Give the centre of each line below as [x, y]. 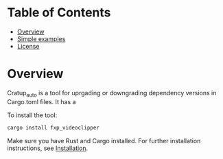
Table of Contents [59, 13]
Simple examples [41, 38]
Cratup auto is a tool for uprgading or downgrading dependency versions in [112, 94]
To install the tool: [32, 115]
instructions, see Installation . [48, 148]
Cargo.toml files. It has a [42, 101]
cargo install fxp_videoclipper [53, 127]
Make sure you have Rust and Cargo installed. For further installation [104, 140]
